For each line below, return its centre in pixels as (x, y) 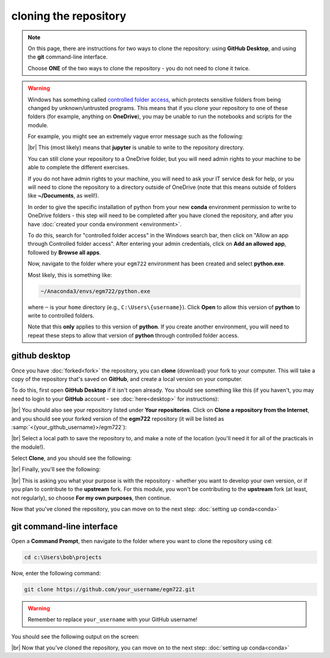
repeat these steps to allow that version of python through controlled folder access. (134, 335)
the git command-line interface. (68, 57)
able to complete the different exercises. (79, 168)
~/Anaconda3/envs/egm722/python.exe (96, 291)
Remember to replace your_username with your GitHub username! (113, 619)
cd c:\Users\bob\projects (63, 557)
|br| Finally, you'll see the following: (56, 469)
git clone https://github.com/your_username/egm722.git (110, 589)
